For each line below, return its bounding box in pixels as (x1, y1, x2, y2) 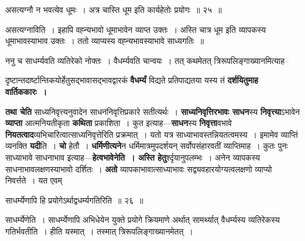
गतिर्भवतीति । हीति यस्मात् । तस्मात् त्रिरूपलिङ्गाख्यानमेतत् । (5, 225, 193, 237)
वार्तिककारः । (5, 85, 47, 97)
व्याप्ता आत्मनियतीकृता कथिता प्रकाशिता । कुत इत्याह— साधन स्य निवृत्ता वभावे (5, 117, 232, 129)
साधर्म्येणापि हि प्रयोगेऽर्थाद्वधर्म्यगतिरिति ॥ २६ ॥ (5, 194, 143, 206)
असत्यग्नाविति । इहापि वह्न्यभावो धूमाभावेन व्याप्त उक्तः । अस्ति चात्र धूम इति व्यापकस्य (5, 23, 266, 35)
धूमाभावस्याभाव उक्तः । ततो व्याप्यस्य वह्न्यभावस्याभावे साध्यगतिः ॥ (5, 35, 204, 47)
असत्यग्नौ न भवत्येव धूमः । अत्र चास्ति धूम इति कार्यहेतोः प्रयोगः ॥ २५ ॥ (5, 4, 222, 15)
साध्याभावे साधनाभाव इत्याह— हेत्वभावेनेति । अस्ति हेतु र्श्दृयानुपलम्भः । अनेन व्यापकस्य (5, 151, 260, 163)
